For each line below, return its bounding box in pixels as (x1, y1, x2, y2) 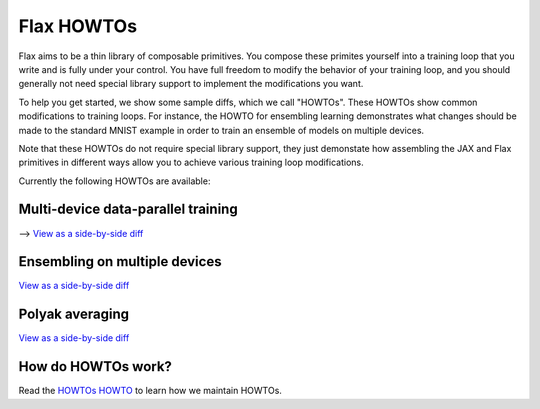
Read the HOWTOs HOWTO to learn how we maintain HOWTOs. (18, 385, 282, 397)
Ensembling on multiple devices (18, 253, 222, 270)
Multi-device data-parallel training (18, 201, 239, 218)
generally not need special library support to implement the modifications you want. (18, 78, 364, 90)
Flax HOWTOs (18, 15, 138, 37)
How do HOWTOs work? (18, 358, 172, 375)
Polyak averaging (18, 306, 130, 323)
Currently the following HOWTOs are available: (18, 175, 211, 187)
